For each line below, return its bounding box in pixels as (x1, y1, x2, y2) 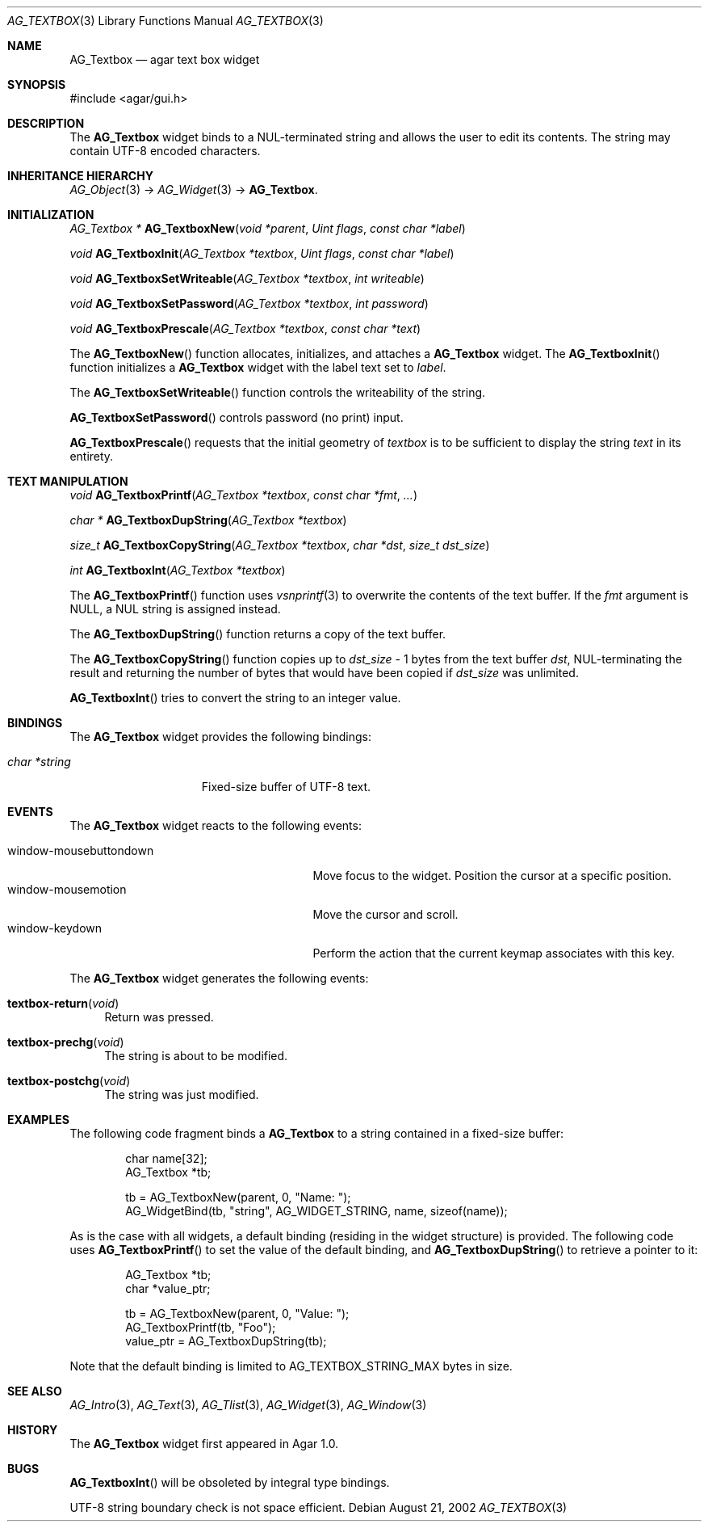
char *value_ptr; (125, 1282, 211, 1295)
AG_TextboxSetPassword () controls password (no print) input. (69, 410, 404, 424)
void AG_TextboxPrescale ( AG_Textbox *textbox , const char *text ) (69, 322, 421, 335)
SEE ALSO (7, 1384, 62, 1398)
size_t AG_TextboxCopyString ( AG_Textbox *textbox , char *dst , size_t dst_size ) (69, 538, 490, 552)
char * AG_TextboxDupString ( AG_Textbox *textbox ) (69, 513, 347, 527)
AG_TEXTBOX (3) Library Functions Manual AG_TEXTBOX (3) (7, 14, 324, 27)
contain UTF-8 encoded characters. (69, 144, 261, 158)
